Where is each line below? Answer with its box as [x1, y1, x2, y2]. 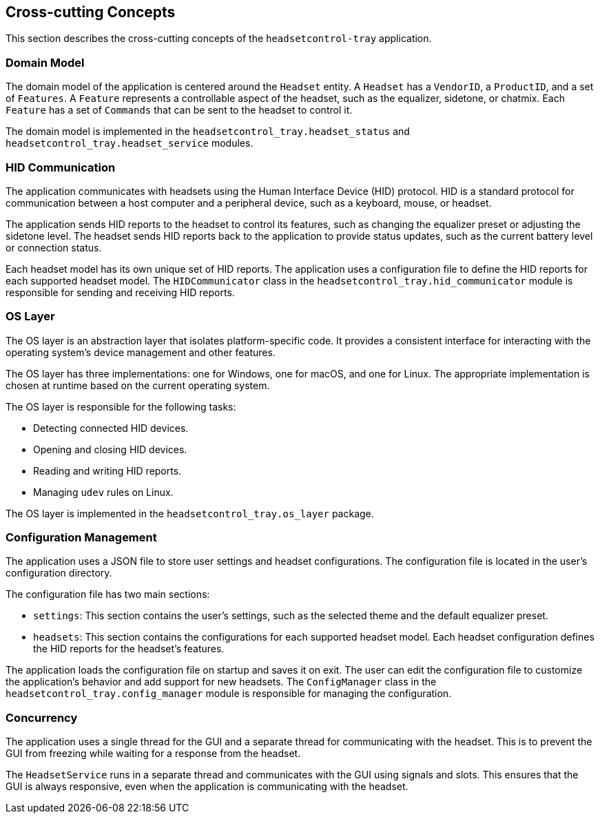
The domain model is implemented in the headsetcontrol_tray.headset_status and [6, 125, 410, 138]
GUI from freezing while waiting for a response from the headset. [6, 747, 301, 760]
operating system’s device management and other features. [6, 346, 276, 358]
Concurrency [6, 710, 78, 725]
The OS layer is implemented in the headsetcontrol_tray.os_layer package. [6, 507, 374, 519]
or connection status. [6, 241, 102, 253]
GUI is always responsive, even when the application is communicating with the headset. [6, 780, 408, 793]
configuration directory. [6, 567, 112, 579]
